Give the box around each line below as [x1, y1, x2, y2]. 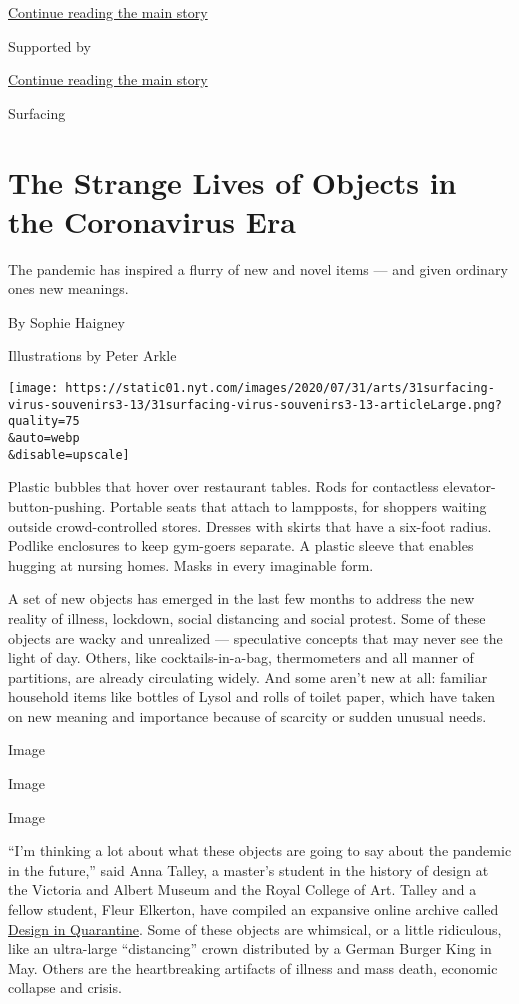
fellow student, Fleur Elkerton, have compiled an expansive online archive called [8, 899, 499, 920]
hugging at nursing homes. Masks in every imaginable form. [8, 554, 374, 575]
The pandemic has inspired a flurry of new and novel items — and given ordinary [8, 258, 508, 279]
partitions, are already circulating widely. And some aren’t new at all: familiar [8, 666, 488, 687]
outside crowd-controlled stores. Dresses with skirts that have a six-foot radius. [8, 515, 492, 536]
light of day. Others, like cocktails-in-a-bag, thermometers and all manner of [8, 647, 474, 668]
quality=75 [8, 414, 80, 429]
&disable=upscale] [8, 447, 130, 462]
